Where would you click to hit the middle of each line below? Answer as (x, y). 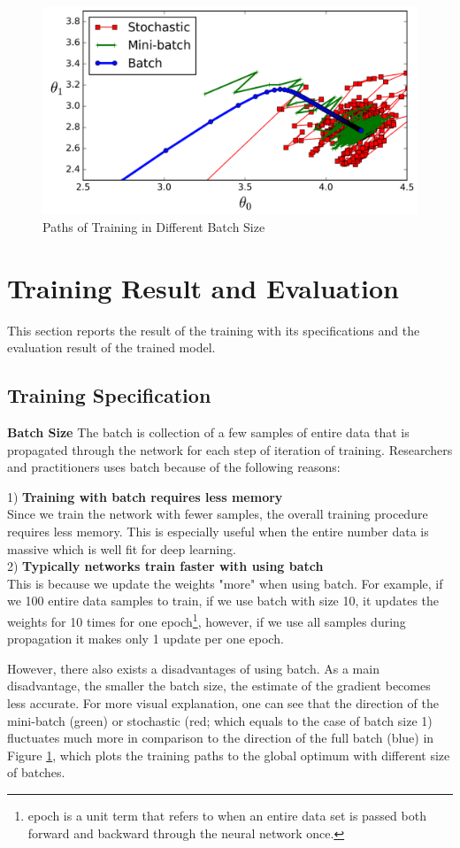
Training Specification (109, 395)
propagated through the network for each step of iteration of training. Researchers (230, 449)
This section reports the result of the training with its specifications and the (214, 330)
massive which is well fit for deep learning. (122, 548)
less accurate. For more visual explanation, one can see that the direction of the (223, 703)
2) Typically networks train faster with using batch (165, 566)
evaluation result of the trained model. (111, 347)
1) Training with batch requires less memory (145, 496)
